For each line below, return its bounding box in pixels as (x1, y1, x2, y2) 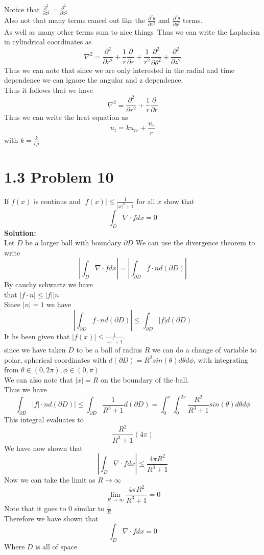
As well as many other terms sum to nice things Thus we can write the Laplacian (4, 26, 260, 37)
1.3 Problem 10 (4, 166, 114, 187)
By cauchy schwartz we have (4, 279, 93, 290)
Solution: (4, 227, 36, 238)
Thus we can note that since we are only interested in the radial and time (4, 64, 235, 75)
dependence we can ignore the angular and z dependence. (4, 74, 183, 85)
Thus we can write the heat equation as (4, 112, 128, 122)
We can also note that (4, 374, 73, 385)
